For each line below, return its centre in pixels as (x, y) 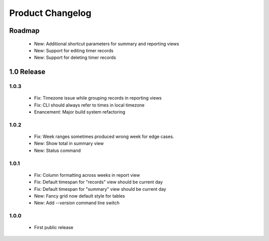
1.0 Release (27, 72)
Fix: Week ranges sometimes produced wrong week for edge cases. (104, 136)
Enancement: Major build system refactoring (80, 112)
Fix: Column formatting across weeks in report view (87, 175)
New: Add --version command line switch (77, 203)
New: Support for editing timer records (74, 50)
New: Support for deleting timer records (75, 58)
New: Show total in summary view (69, 143)
